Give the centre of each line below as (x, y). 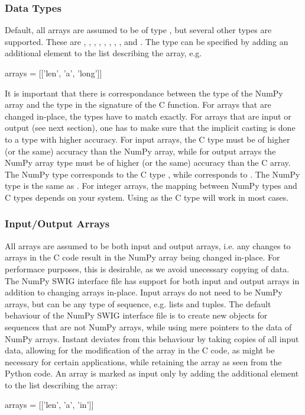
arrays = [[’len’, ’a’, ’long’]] (53, 73)
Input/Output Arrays (57, 223)
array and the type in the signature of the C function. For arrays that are (138, 104)
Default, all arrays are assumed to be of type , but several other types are (138, 30)
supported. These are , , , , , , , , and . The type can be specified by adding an (147, 41)
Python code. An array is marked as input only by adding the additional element (152, 373)
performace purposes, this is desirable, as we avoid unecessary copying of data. (147, 268)
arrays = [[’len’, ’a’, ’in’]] (49, 405)
